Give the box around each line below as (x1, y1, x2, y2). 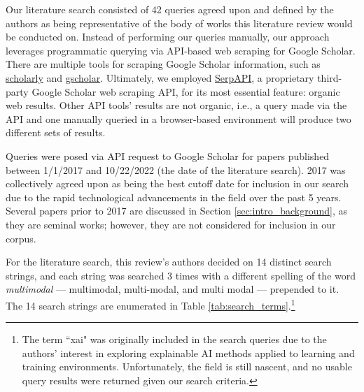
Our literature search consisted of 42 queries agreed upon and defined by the (6, 2, 334, 16)
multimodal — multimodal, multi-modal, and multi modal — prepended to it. (6, 282, 339, 296)
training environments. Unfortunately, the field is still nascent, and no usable (22, 359, 352, 374)
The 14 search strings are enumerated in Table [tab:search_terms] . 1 (6, 296, 295, 312)
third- (317, 70, 342, 85)
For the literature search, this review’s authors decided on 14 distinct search (6, 254, 332, 269)
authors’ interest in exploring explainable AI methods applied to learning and (22, 345, 355, 360)
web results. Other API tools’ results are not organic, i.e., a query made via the (6, 98, 347, 112)
